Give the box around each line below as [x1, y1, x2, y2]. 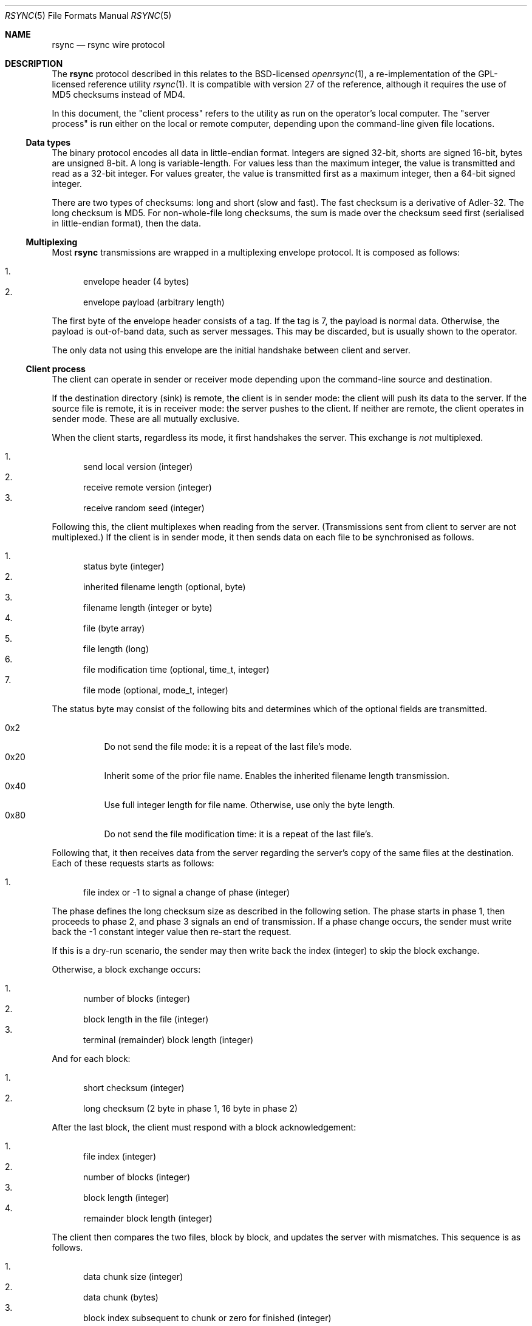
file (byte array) [83, 623, 145, 633]
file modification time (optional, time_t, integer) [83, 664, 270, 675]
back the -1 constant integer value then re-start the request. [52, 926, 292, 937]
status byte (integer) [83, 561, 165, 571]
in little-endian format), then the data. [52, 218, 201, 228]
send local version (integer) [83, 461, 193, 472]
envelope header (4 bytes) [83, 276, 189, 287]
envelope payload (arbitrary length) [83, 297, 225, 307]
